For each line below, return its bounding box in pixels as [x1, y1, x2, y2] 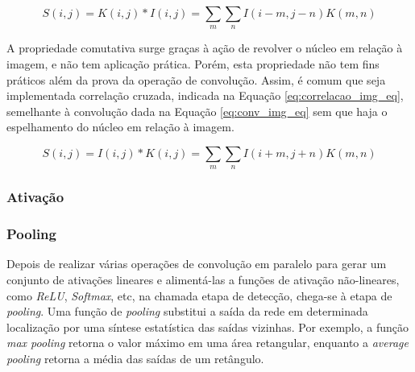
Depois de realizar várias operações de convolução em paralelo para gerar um [6, 255, 387, 272]
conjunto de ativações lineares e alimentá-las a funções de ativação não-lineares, [6, 271, 400, 287]
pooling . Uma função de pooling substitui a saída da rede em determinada [6, 303, 368, 320]
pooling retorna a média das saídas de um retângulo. [6, 349, 264, 366]
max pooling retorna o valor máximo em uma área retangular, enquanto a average [6, 334, 409, 351]
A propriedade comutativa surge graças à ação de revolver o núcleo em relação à [6, 39, 403, 56]
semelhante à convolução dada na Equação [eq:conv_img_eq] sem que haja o [6, 102, 388, 119]
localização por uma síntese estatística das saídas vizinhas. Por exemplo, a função [6, 318, 409, 335]
